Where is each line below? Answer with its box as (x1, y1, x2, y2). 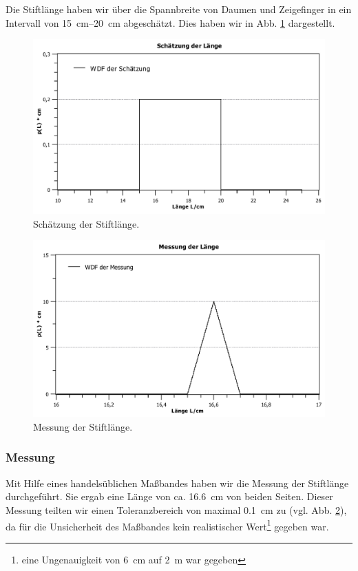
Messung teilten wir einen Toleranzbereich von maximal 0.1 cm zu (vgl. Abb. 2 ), (6, 502, 347, 517)
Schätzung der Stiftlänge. (33, 216, 140, 230)
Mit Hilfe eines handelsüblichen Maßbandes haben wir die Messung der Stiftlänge (6, 475, 349, 490)
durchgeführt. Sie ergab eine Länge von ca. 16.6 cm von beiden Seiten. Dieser (6, 489, 333, 504)
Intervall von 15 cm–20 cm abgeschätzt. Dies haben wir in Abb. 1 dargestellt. (6, 15, 335, 30)
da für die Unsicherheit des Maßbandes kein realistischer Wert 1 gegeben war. (6, 517, 329, 533)
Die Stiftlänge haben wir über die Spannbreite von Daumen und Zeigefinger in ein (6, 2, 352, 16)
